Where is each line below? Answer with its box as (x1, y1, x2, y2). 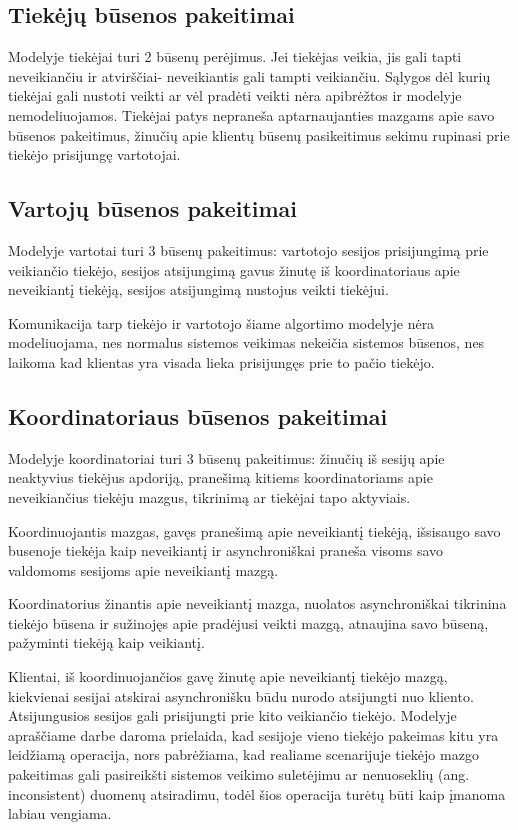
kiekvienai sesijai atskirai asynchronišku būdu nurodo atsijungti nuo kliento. (8, 685, 474, 706)
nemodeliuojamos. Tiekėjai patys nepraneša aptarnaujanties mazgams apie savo (8, 104, 495, 125)
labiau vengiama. (8, 803, 112, 824)
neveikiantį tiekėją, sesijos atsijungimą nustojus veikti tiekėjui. (8, 279, 389, 300)
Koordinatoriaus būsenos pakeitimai (8, 400, 388, 431)
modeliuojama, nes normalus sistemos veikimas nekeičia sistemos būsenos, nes (8, 332, 485, 353)
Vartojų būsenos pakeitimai (8, 193, 298, 224)
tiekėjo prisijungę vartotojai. (8, 144, 181, 165)
